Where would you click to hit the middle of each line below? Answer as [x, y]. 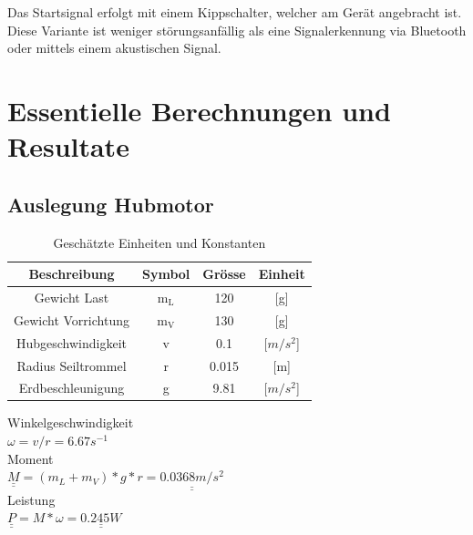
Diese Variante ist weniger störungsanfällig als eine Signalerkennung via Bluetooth [237, 30]
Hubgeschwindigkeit [71, 342]
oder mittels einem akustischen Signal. [114, 48]
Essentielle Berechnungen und [199, 110]
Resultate [68, 146]
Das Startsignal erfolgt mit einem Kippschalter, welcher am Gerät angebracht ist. [235, 12]
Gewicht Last [72, 297]
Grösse [224, 274]
